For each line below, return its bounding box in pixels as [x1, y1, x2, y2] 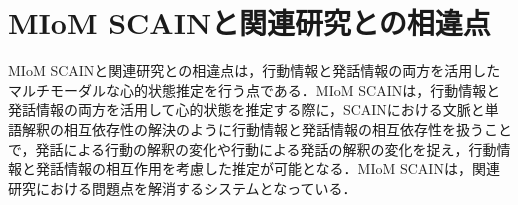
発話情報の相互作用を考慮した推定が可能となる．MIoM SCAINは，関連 [35, 158, 500, 179]
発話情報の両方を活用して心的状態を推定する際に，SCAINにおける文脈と [8, 99, 485, 120]
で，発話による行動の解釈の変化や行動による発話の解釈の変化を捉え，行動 [8, 138, 497, 159]
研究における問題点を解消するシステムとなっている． [8, 177, 357, 198]
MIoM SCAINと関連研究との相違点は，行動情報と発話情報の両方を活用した [8, 60, 501, 81]
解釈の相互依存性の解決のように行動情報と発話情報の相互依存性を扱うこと [21, 118, 512, 139]
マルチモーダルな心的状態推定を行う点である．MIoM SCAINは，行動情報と [8, 79, 501, 100]
